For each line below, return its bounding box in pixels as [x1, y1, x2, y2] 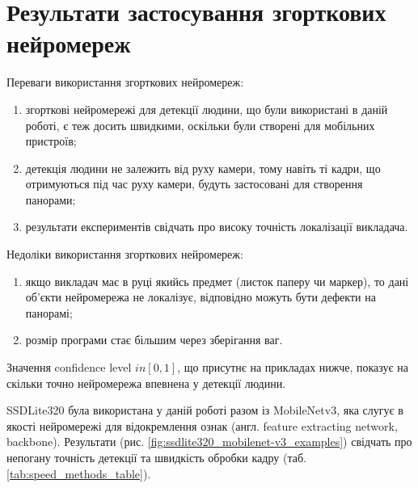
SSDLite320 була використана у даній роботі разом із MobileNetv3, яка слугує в [6, 402, 403, 419]
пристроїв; [25, 133, 77, 149]
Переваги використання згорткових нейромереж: [6, 74, 244, 90]
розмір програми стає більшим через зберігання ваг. [25, 331, 283, 348]
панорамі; [25, 304, 73, 321]
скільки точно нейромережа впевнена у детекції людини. [6, 374, 286, 391]
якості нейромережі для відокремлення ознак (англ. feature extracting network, [6, 417, 398, 434]
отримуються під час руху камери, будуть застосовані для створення [25, 175, 363, 192]
